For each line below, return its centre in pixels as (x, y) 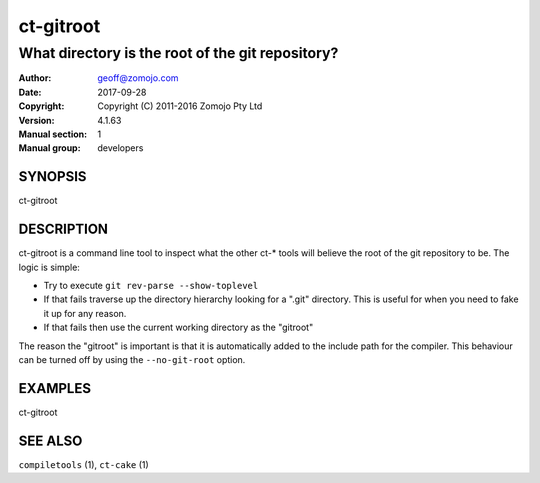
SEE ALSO (50, 440)
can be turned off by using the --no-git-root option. (132, 359)
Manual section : (53, 134)
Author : (35, 78)
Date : (30, 92)
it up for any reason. (85, 313)
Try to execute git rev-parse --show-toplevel (151, 285)
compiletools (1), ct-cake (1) (83, 464)
